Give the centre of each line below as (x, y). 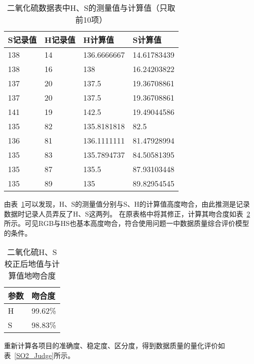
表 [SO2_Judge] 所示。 (39, 355)
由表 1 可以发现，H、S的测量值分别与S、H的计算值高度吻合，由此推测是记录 (127, 204)
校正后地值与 (28, 264)
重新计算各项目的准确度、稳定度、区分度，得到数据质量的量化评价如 (114, 346)
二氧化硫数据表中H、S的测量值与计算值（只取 (91, 8)
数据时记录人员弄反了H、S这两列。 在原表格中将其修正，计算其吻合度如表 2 (127, 213)
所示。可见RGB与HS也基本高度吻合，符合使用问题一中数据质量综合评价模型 (127, 223)
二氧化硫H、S (32, 252)
